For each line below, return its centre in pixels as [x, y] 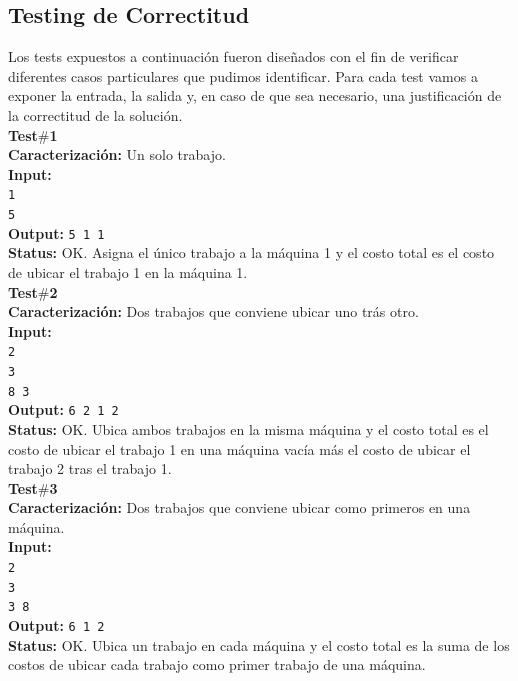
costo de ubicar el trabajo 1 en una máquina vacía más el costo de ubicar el [239, 448]
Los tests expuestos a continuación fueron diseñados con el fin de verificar [233, 56]
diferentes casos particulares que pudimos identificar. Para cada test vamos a [243, 75]
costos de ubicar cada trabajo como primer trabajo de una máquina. [217, 664]
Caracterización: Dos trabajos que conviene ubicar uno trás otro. [213, 311]
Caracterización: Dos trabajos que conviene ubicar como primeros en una [239, 507]
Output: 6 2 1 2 [63, 409]
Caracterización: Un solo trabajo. [117, 154]
